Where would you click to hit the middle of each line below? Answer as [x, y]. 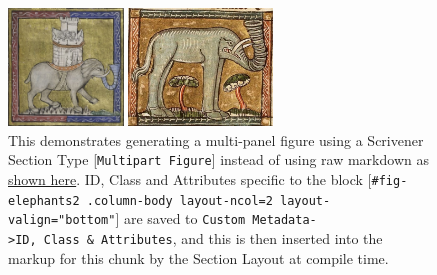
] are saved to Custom [180, 218]
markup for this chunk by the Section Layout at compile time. [198, 257]
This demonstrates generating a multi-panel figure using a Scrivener [216, 139]
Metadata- [284, 220]
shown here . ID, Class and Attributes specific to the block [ [190, 179]
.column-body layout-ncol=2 [179, 200]
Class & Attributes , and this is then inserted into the [213, 238]
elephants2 [44, 200]
